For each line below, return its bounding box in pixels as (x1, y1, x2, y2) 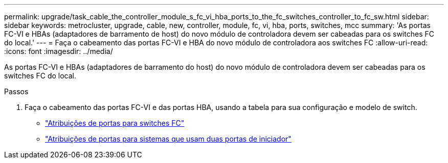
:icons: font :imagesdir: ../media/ (4, 47, 113, 56)
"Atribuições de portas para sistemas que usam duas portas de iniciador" (45, 134, 292, 143)
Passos (4, 87, 29, 96)
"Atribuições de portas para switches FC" (45, 119, 185, 127)
